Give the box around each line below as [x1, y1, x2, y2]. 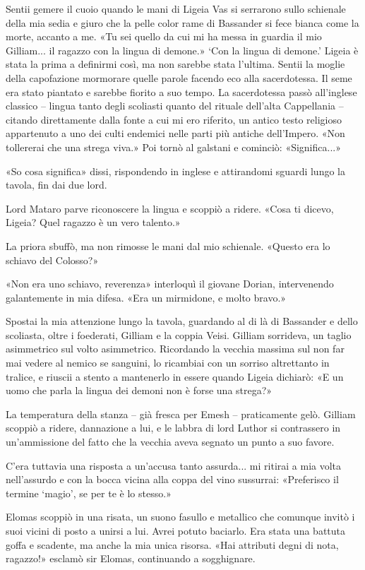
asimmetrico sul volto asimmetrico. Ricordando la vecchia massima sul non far [6, 341, 345, 356]
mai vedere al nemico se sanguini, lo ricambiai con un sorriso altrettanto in [6, 355, 330, 370]
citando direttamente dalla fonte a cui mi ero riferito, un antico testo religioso [6, 112, 342, 126]
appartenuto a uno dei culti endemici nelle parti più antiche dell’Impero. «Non [6, 126, 345, 141]
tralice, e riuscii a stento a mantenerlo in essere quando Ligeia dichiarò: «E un [6, 369, 344, 384]
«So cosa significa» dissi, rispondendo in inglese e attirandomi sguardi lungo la [6, 163, 345, 178]
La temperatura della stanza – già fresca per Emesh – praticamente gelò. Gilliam [6, 406, 356, 421]
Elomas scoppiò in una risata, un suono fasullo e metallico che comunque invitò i [6, 509, 355, 524]
